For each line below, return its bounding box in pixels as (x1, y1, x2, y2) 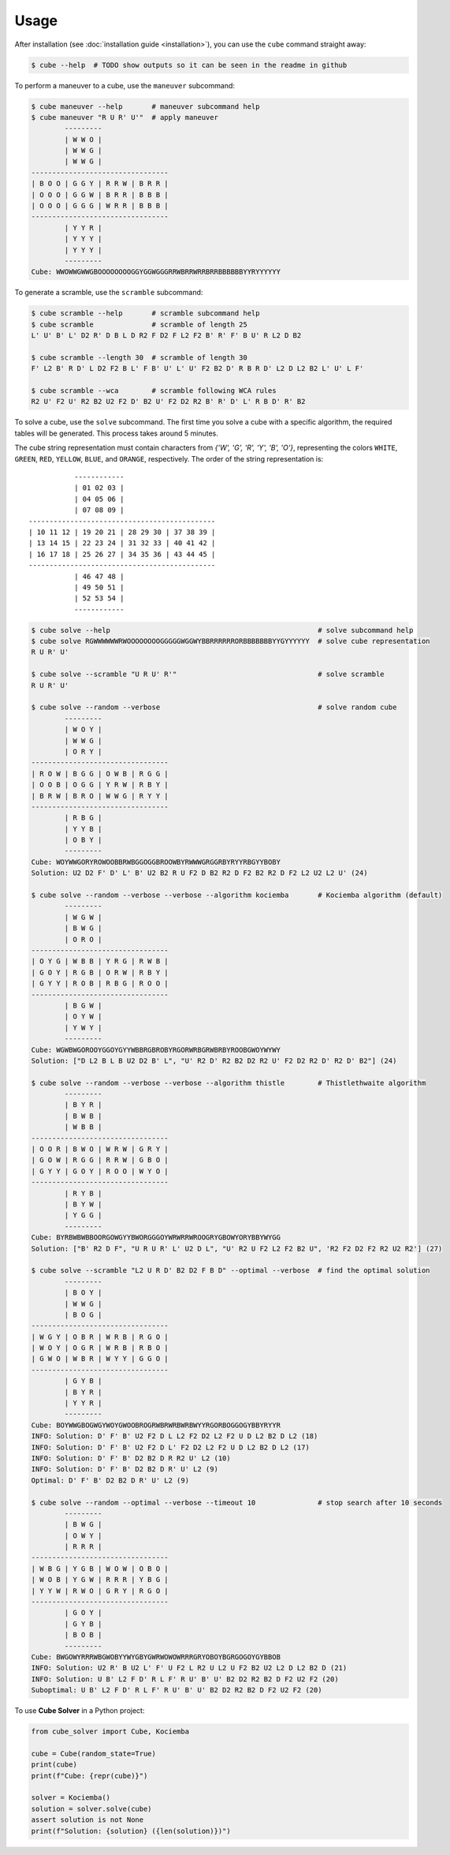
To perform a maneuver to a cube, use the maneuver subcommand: (14, 80, 236, 90)
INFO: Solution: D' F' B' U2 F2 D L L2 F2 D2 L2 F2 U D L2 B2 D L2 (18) (31, 1432, 318, 1441)
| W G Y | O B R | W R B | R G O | (31, 1332, 169, 1341)
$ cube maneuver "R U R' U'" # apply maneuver (31, 113, 218, 122)
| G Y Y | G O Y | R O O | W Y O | (31, 1166, 169, 1176)
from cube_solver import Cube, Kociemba (31, 1727, 189, 1736)
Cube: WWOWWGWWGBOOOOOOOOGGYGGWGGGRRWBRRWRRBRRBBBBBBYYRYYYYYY (31, 267, 281, 276)
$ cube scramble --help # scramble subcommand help (31, 309, 260, 318)
